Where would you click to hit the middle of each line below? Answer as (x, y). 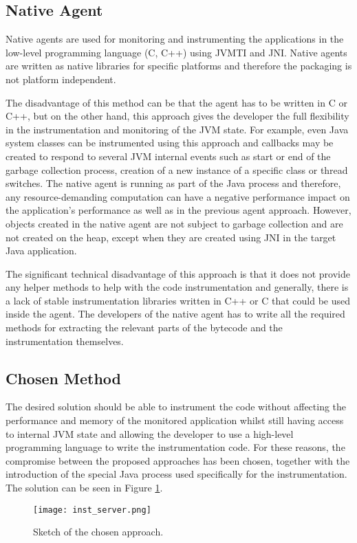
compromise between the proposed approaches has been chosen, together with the (178, 460)
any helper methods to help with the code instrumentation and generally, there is (177, 287)
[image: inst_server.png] (92, 510)
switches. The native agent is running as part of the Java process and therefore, (173, 183)
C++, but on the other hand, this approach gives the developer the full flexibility (177, 116)
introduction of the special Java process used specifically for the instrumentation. (176, 474)
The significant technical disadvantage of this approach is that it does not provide (178, 273)
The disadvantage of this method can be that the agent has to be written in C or (176, 102)
